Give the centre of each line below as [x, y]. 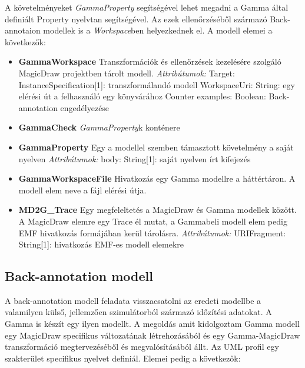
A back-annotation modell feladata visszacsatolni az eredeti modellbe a [133, 300]
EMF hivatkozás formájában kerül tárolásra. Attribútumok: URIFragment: [152, 232]
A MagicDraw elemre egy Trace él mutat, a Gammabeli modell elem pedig [153, 221]
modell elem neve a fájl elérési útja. [82, 190]
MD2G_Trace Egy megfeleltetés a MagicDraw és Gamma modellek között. [158, 210]
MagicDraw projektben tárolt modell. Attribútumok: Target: [127, 73]
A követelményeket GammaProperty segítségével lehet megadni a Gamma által [147, 7]
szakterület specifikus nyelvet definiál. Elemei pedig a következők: [123, 358]
